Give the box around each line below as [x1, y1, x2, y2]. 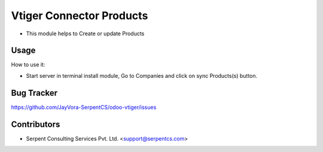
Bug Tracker [11, 87, 58, 98]
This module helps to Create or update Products [26, 30, 145, 37]
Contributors [11, 119, 60, 129]
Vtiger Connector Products [11, 9, 148, 22]
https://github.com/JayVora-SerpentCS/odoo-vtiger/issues [11, 104, 157, 111]
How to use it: [11, 61, 45, 68]
